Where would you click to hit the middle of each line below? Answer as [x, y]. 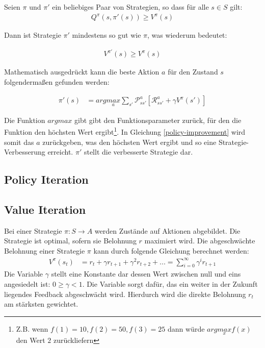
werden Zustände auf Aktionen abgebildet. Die [167, 230]
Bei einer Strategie [33, 230]
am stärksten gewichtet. [41, 304]
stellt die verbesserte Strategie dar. [138, 152]
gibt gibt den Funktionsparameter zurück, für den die [158, 120]
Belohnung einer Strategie [45, 250]
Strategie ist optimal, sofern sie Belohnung [70, 241]
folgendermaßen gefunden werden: [57, 81]
